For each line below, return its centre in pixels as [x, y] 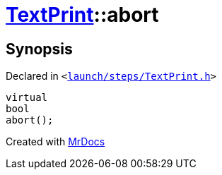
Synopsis [39, 49]
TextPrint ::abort [82, 15]
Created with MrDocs [55, 142]
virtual [27, 98]
